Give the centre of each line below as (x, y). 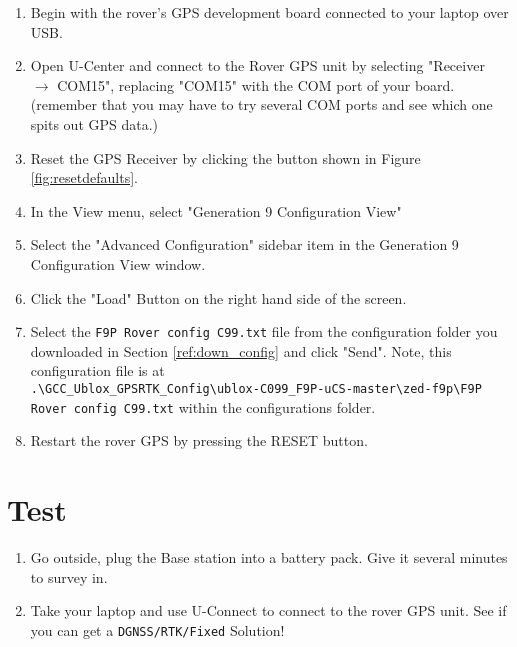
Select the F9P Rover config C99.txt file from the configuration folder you (264, 331)
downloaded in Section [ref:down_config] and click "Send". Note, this (241, 350)
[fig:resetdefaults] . (84, 177)
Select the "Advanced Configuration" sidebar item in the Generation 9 (244, 244)
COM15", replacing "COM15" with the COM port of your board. (256, 84)
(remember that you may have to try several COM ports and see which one (261, 104)
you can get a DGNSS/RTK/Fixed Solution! (157, 629)
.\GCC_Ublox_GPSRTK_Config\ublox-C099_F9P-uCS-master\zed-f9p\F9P (256, 388)
